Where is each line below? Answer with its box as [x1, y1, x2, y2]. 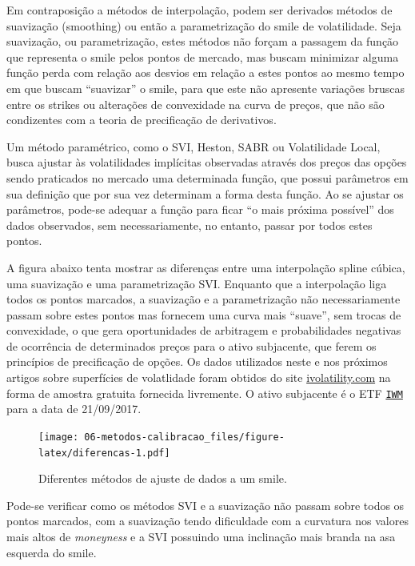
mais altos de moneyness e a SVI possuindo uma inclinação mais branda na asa [6, 528, 396, 544]
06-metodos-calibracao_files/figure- [84, 431, 285, 443]
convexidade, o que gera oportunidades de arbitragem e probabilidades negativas [6, 322, 401, 339]
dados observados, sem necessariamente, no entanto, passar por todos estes [6, 216, 373, 233]
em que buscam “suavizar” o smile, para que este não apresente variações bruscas [6, 79, 405, 96]
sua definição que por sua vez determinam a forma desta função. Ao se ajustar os [6, 185, 404, 202]
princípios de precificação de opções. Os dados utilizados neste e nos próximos [6, 353, 388, 370]
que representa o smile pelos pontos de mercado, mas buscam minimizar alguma [6, 48, 399, 65]
